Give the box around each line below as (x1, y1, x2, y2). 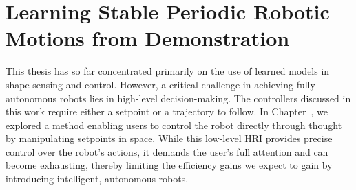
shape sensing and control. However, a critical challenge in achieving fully (6, 77, 315, 91)
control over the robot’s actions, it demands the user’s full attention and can (6, 144, 328, 158)
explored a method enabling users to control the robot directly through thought (6, 117, 342, 132)
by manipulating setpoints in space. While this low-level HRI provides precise (6, 131, 333, 145)
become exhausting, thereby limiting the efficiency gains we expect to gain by (6, 158, 333, 172)
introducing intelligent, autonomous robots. (6, 171, 189, 186)
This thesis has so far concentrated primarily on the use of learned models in (6, 64, 330, 78)
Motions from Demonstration (6, 24, 290, 52)
